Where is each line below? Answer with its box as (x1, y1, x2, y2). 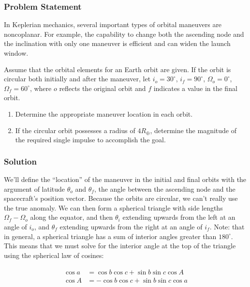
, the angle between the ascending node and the (94, 183, 235, 194)
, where (29, 83, 52, 93)
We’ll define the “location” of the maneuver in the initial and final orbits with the (4, 174, 247, 184)
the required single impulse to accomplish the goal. (15, 135, 166, 145)
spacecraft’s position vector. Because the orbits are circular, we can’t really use (4, 193, 238, 203)
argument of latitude (4, 183, 65, 194)
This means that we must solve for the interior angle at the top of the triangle (4, 241, 236, 251)
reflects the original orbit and (59, 83, 146, 93)
